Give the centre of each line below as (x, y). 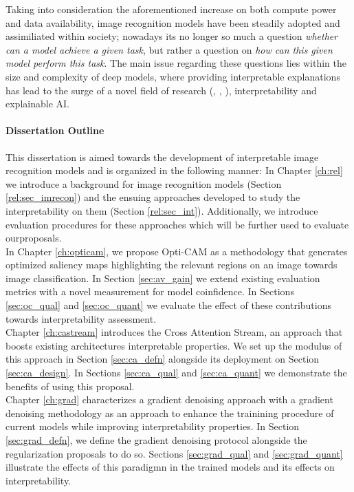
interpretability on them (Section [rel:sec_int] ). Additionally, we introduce (162, 210)
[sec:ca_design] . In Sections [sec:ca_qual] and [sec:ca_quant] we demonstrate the (176, 373)
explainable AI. (37, 104)
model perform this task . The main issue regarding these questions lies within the (176, 63)
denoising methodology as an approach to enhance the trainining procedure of (170, 413)
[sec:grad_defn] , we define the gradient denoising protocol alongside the (156, 440)
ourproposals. (34, 238)
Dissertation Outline (55, 130)
